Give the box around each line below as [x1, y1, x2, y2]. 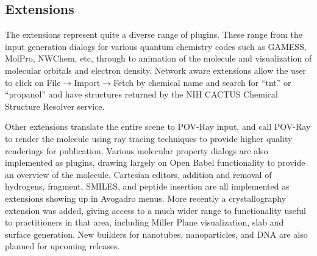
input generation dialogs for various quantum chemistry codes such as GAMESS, [5, 40, 307, 52]
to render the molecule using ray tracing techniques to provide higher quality [5, 132, 293, 144]
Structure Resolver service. [5, 99, 105, 112]
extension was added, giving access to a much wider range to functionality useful [5, 204, 306, 216]
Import [74, 76, 101, 88]
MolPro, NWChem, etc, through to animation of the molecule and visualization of [5, 52, 312, 65]
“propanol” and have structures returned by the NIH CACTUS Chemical [5, 88, 278, 101]
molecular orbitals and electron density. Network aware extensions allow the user [5, 63, 307, 76]
